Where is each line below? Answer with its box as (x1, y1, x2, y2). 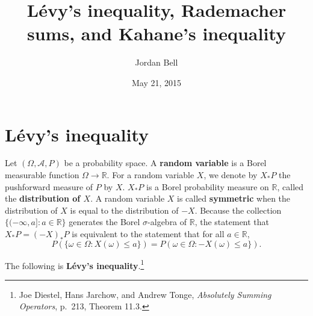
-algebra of (147, 215, 187, 228)
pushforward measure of (5, 180, 93, 193)
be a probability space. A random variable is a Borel (64, 156, 267, 169)
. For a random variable (107, 169, 194, 181)
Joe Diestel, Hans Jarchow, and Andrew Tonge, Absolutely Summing (19, 288, 271, 300)
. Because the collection (194, 203, 282, 216)
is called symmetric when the (177, 192, 291, 205)
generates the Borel (69, 215, 140, 228)
